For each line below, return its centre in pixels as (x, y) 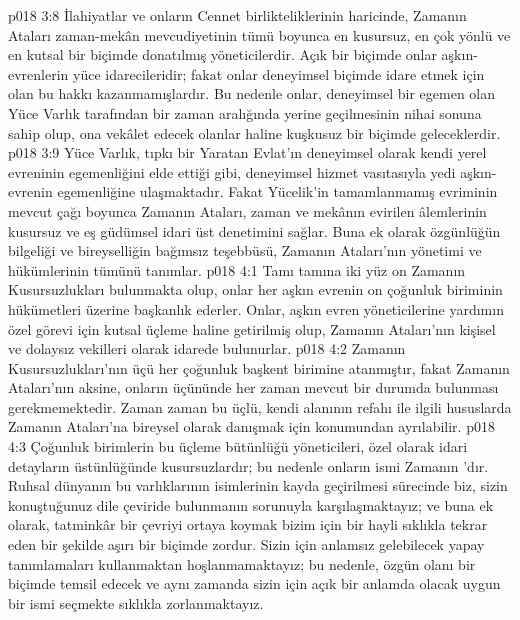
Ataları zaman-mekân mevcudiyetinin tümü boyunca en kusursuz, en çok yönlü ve (259, 34)
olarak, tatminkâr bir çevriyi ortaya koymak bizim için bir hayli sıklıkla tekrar (248, 524)
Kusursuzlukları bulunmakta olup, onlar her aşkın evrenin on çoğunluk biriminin (255, 289)
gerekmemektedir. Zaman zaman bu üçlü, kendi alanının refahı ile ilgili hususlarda (260, 406)
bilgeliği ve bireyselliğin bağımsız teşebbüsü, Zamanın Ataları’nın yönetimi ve (245, 250)
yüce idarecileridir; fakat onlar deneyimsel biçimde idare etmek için (279, 73)
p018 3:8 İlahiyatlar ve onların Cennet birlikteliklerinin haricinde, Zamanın (237, 15)
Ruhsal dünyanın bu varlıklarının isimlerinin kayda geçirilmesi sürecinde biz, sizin (258, 485)
